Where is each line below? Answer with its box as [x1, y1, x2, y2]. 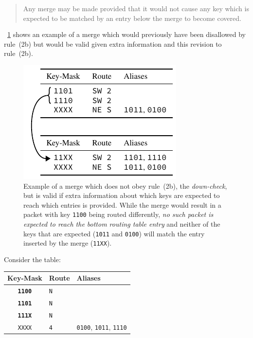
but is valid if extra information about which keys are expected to [23, 190, 220, 200]
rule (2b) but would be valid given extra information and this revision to [4, 38, 222, 49]
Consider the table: [4, 254, 61, 264]
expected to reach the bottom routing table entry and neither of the [23, 219, 220, 229]
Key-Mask [7, 273, 42, 283]
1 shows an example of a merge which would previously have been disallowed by [7, 29, 246, 39]
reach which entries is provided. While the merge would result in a [23, 199, 221, 210]
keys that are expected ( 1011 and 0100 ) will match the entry [23, 228, 205, 238]
